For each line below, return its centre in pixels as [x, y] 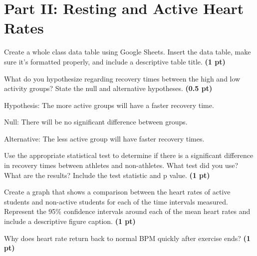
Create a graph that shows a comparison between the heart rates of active [117, 192]
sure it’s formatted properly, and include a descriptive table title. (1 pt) [115, 61]
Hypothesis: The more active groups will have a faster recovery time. [109, 105]
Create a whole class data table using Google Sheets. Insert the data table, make [128, 52]
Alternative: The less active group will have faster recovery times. [104, 138]
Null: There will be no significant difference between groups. [96, 122]
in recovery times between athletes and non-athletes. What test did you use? [121, 165]
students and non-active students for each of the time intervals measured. [116, 201]
